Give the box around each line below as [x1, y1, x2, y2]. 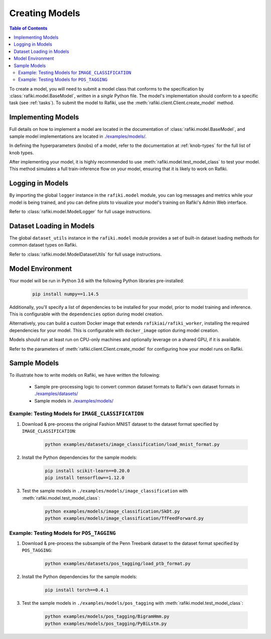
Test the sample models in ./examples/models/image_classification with [22, 488, 188, 494]
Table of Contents [9, 25, 48, 31]
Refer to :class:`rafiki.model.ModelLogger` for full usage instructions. [9, 209, 152, 214]
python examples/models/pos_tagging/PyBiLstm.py [45, 620, 167, 626]
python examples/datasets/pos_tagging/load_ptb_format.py [45, 561, 191, 567]
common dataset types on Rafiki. [9, 242, 78, 248]
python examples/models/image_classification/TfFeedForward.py [45, 516, 204, 521]
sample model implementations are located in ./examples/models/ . [9, 133, 147, 139]
